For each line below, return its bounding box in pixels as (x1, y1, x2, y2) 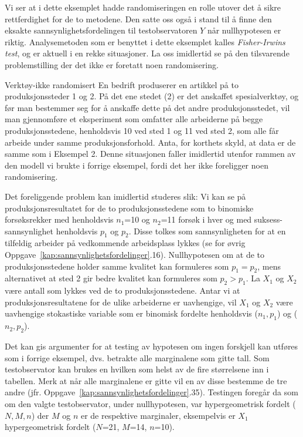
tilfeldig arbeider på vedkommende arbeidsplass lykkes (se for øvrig (5, 237, 246, 249)
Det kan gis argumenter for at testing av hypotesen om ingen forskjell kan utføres (5, 340, 298, 352)
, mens (257, 260, 281, 272)
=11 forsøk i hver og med (161, 213, 252, 226)
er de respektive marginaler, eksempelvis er (80, 409, 236, 421)
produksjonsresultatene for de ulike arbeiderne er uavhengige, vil (5, 295, 237, 308)
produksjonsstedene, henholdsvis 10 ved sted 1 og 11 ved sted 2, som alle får (5, 124, 279, 136)
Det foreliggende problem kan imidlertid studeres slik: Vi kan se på (5, 190, 246, 202)
